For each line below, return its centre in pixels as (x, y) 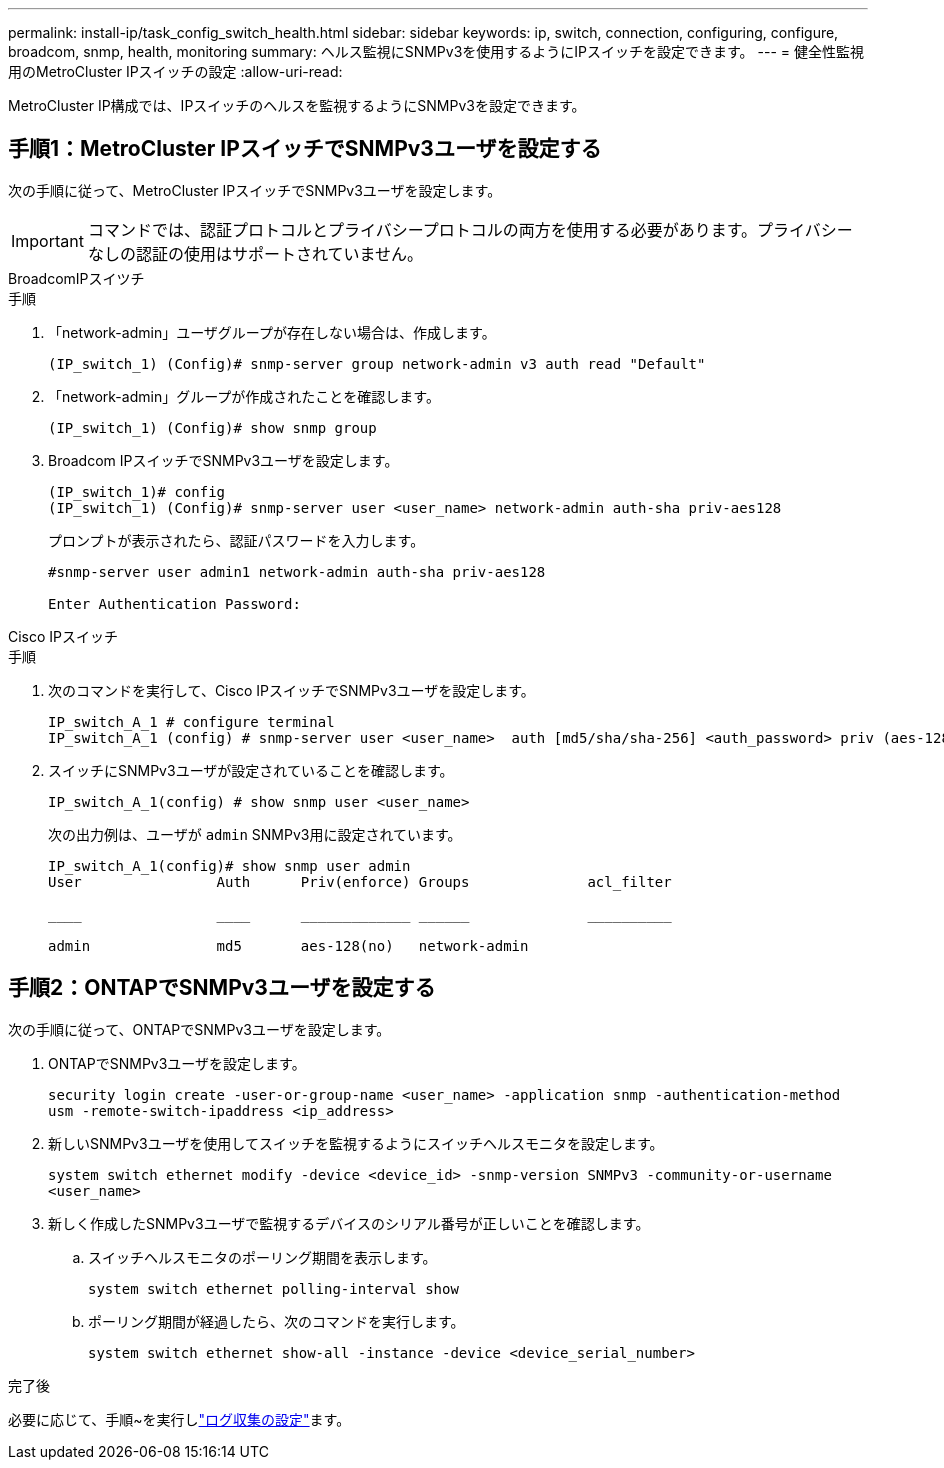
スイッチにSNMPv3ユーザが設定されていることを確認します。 (251, 770)
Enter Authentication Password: (174, 603)
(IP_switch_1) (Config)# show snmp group (212, 427)
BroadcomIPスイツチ (76, 278)
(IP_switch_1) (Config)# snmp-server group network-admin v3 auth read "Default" (377, 363)
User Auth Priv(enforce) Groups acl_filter (360, 881)
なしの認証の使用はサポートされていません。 (255, 253)
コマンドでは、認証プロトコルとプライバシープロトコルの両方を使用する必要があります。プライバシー (470, 229)
